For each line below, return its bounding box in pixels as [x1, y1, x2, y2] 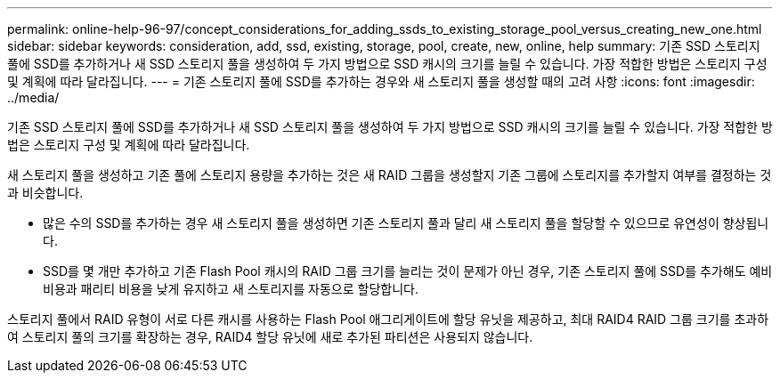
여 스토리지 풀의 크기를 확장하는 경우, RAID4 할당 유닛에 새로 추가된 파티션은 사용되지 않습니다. [7, 329, 533, 344]
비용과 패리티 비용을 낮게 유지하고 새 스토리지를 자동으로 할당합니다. [43, 281, 418, 296]
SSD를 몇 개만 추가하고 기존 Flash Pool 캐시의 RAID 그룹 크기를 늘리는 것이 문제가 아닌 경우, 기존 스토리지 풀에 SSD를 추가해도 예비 [43, 263, 773, 279]
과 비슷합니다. [7, 185, 84, 200]
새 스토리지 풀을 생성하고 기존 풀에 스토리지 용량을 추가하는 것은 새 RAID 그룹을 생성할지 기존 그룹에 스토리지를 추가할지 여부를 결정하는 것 [7, 167, 772, 182]
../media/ [7, 90, 60, 105]
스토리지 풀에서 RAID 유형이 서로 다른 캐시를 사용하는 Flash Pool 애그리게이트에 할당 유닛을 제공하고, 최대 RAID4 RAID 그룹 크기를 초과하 [7, 311, 769, 327]
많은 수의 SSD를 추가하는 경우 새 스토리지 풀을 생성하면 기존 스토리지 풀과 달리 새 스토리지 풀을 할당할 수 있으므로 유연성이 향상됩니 [43, 215, 769, 230]
